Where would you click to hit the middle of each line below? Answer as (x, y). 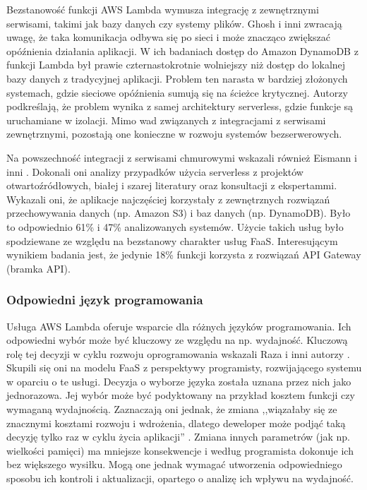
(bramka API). (38, 268)
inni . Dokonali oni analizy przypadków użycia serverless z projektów (155, 171)
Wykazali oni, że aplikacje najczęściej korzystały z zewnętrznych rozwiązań (168, 199)
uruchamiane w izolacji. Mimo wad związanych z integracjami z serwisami (166, 120)
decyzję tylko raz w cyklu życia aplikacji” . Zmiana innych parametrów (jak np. (179, 437)
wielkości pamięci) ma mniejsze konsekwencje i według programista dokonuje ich (180, 450)
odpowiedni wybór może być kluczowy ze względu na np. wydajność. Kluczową (177, 340)
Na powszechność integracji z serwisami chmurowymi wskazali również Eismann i (182, 157)
